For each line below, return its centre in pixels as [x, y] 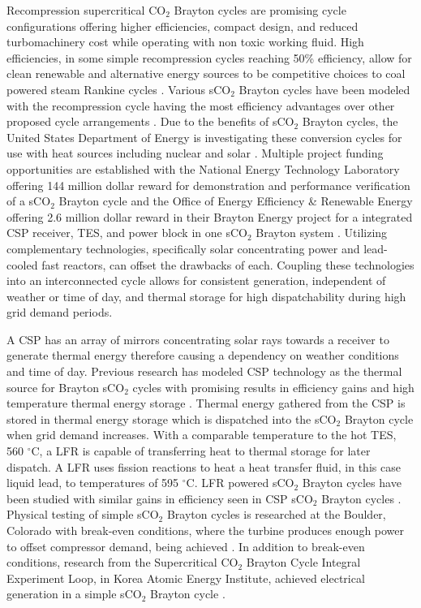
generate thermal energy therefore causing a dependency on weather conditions [203, 355]
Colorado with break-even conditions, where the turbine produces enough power [206, 530]
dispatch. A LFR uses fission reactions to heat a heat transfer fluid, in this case [204, 466]
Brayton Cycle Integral [303, 562]
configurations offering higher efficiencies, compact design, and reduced [183, 26]
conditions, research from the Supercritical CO [122, 562]
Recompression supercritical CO [86, 10]
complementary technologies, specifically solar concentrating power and [183, 248]
